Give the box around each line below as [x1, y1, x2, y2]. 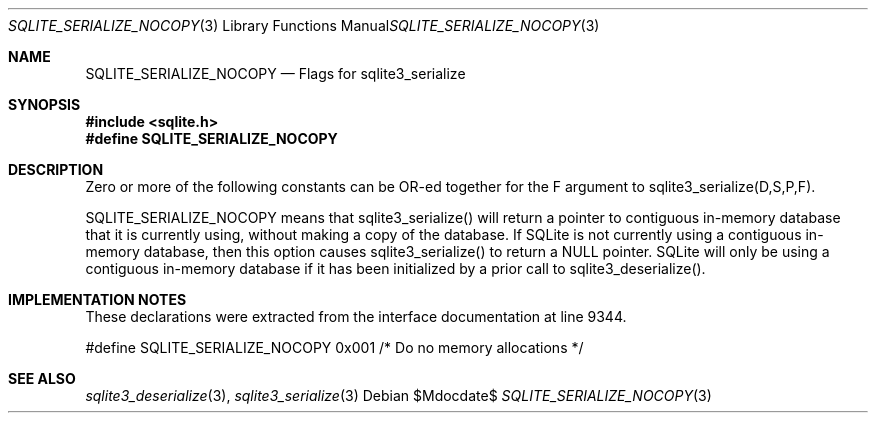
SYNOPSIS [8, 96, 81, 113]
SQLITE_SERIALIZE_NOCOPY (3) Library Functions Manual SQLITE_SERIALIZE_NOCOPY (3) [8, 17, 600, 34]
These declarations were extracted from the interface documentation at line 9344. [85, 308, 627, 325]
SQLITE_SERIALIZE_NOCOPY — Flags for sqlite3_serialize [85, 65, 466, 82]
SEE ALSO [8, 370, 76, 387]
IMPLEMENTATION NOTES [8, 291, 187, 308]
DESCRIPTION [8, 161, 104, 178]
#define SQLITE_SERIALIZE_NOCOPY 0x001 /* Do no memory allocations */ [85, 339, 584, 356]
